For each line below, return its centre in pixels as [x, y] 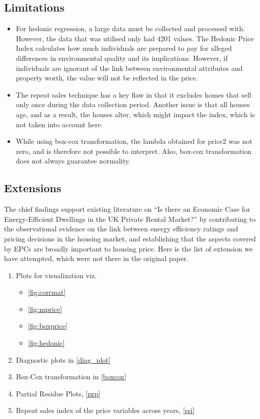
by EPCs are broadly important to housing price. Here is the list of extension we [128, 248]
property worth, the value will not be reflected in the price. [107, 78]
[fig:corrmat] [47, 292]
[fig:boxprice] [48, 326]
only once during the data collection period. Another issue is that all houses [133, 104]
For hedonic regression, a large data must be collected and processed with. [131, 28]
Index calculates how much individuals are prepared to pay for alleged [124, 48]
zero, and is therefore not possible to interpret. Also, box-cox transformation [134, 151]
